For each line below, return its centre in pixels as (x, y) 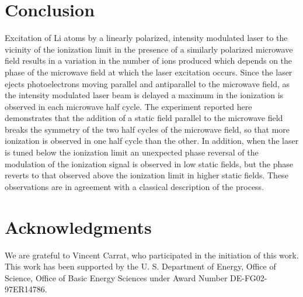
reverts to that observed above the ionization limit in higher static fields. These (147, 175)
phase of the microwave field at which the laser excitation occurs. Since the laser (149, 72)
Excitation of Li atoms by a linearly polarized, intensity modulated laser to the (146, 38)
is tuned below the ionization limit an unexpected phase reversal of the (132, 152)
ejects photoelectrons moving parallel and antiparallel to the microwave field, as (147, 83)
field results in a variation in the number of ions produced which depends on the (149, 61)
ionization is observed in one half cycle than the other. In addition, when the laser (152, 141)
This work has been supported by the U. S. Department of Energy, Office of (140, 266)
